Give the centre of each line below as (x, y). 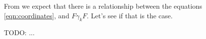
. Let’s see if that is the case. (130, 15)
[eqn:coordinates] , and (37, 15)
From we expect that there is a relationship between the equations (103, 6)
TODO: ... (19, 32)
